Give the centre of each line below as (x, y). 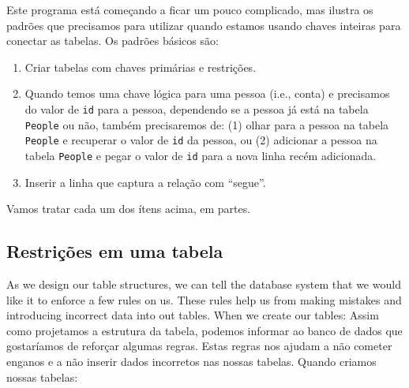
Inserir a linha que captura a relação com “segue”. (145, 182)
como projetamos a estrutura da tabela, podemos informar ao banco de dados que (204, 330)
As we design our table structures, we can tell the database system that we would (204, 284)
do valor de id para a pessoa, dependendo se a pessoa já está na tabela (197, 108)
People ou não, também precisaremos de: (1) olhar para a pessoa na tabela (207, 124)
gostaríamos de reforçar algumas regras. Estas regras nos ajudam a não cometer (199, 346)
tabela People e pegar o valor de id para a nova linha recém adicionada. (201, 155)
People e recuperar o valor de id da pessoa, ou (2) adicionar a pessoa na (201, 140)
